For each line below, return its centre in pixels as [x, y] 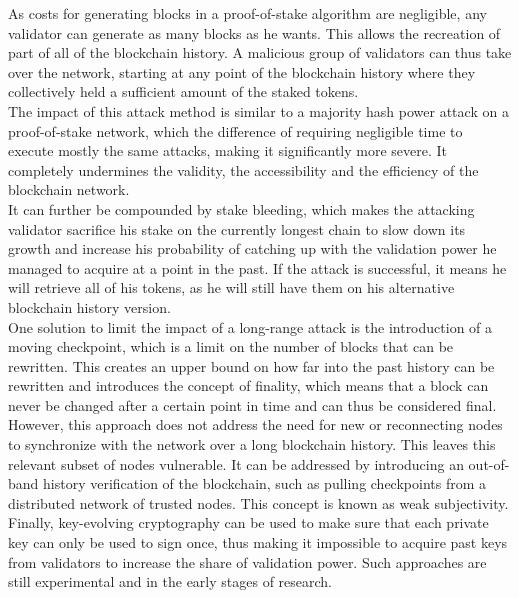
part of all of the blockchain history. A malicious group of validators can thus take [260, 52]
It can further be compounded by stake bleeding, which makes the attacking [241, 208]
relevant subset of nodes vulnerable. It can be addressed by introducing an [236, 463]
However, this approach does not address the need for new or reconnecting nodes [255, 424]
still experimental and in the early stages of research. [170, 581]
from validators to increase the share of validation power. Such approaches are [247, 561]
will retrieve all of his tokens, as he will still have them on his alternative [231, 287]
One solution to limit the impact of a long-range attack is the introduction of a [250, 326]
